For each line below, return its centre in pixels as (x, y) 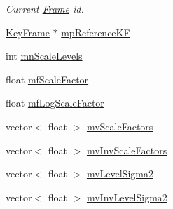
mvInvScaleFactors (127, 150)
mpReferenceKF (96, 32)
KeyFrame (28, 32)
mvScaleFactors (120, 126)
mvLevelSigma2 (120, 174)
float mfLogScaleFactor (55, 103)
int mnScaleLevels (44, 56)
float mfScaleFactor (47, 79)
